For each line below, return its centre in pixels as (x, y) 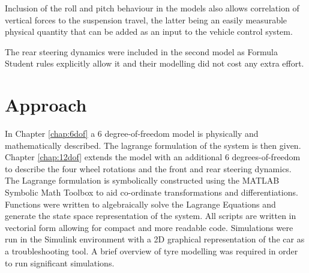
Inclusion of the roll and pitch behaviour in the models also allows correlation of (152, 8)
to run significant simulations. (60, 262)
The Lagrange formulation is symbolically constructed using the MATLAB (142, 180)
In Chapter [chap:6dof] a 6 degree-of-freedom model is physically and (132, 133)
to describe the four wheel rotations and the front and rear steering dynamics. (148, 168)
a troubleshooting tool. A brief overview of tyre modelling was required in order (151, 251)
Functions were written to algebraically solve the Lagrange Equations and (140, 204)
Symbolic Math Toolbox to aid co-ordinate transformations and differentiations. (151, 192)
